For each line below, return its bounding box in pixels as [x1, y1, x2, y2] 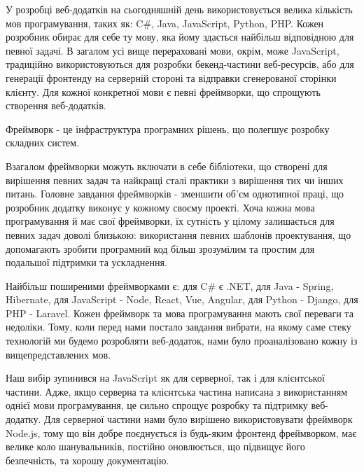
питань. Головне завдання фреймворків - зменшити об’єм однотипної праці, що [6, 186, 344, 201]
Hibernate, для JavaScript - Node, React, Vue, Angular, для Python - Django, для [6, 292, 358, 307]
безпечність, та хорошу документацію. [6, 452, 169, 467]
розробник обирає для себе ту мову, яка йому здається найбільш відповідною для [6, 29, 354, 44]
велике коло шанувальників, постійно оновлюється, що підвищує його [6, 439, 305, 454]
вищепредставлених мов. [6, 347, 111, 361]
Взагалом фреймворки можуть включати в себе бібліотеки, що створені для [6, 158, 328, 173]
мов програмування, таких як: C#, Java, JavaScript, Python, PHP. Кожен [6, 15, 324, 30]
